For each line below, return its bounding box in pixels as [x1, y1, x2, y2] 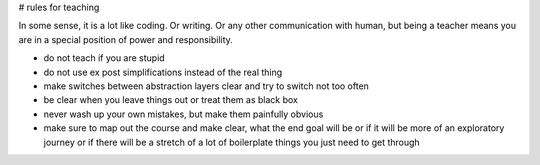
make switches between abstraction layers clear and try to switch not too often [43, 80, 370, 92]
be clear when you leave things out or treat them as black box [43, 94, 299, 106]
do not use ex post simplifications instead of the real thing [43, 66, 283, 78]
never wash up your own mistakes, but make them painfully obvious [43, 108, 324, 120]
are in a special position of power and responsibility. [18, 33, 234, 45]
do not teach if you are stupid [43, 52, 165, 64]
